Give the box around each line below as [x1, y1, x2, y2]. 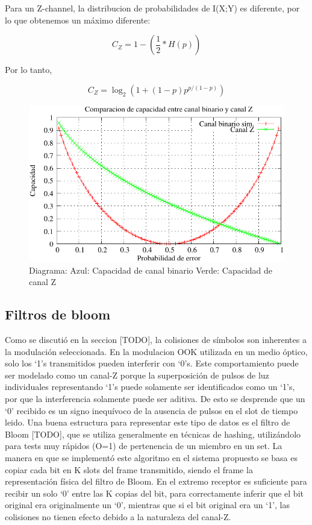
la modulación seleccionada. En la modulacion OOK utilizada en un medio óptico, [5, 345, 308, 357]
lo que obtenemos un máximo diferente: [5, 13, 151, 26]
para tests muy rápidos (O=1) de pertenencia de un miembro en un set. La [5, 439, 282, 452]
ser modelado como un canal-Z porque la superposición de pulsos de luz [5, 368, 269, 381]
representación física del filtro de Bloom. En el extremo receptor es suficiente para [5, 475, 307, 488]
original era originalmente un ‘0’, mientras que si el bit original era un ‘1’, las [5, 498, 290, 511]
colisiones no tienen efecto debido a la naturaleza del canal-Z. [5, 510, 231, 523]
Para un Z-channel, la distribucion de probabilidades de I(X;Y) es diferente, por [5, 2, 300, 14]
